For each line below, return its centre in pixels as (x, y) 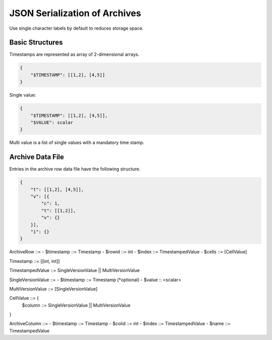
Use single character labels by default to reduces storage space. (76, 28)
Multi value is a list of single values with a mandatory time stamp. (77, 143)
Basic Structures (36, 43)
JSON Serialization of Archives (75, 13)
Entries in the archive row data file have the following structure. (75, 169)
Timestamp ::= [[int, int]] (35, 261)
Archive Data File (37, 157)
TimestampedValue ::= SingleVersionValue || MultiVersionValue (75, 270)
